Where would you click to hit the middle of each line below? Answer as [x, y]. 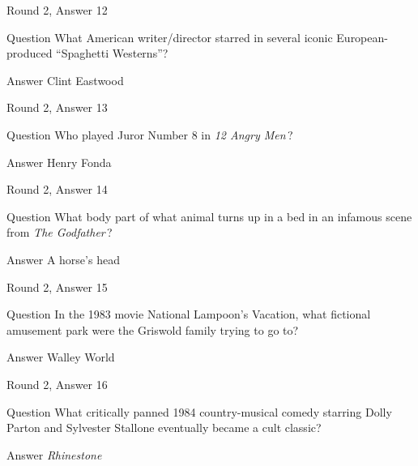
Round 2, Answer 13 [57, 107]
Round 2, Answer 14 [57, 189]
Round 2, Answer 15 [57, 286]
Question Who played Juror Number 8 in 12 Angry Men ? [150, 134]
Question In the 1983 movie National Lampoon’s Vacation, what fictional [189, 314]
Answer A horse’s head [63, 259]
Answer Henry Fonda [59, 162]
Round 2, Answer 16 [57, 384]
